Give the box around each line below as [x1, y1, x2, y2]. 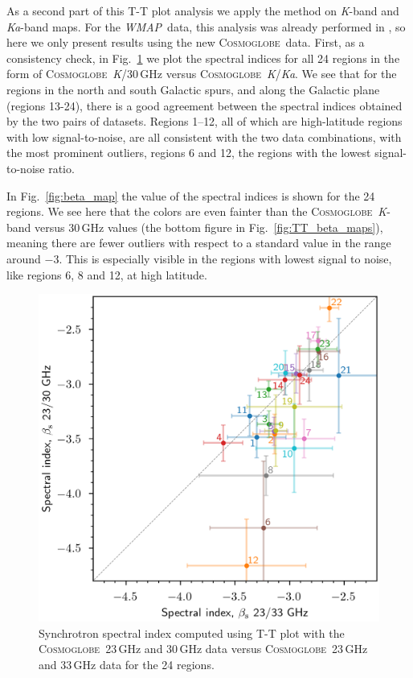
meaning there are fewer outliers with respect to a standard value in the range [6, 234, 391, 251]
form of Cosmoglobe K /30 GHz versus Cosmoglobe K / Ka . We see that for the [6, 65, 397, 82]
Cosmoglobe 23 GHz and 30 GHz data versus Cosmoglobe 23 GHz [39, 640, 368, 657]
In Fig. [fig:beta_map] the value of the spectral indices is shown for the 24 [6, 187, 375, 204]
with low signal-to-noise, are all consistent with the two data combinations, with [6, 128, 402, 145]
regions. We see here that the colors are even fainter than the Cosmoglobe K [6, 203, 387, 220]
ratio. [48, 159, 75, 176]
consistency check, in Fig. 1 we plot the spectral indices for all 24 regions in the [6, 49, 400, 66]
